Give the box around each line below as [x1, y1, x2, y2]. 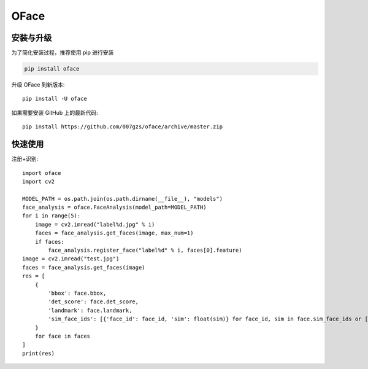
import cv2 [22, 178, 55, 185]
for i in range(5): [22, 212, 81, 219]
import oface [22, 169, 61, 176]
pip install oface [24, 65, 80, 72]
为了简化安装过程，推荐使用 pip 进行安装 [11, 49, 114, 56]
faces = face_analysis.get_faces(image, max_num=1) [34, 230, 194, 236]
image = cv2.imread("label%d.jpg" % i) [34, 221, 155, 228]
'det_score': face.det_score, [48, 298, 139, 305]
